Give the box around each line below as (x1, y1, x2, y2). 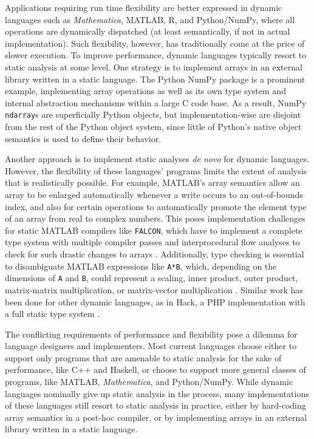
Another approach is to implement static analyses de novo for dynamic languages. (5, 152, 310, 165)
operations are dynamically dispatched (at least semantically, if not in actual (5, 25, 290, 38)
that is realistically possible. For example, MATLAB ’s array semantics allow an (5, 176, 300, 189)
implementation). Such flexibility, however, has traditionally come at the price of (5, 36, 305, 49)
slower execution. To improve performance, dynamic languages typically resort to (5, 49, 307, 61)
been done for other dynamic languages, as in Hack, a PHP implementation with (5, 295, 305, 308)
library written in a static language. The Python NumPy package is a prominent (5, 72, 305, 85)
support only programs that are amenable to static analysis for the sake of (5, 351, 282, 364)
